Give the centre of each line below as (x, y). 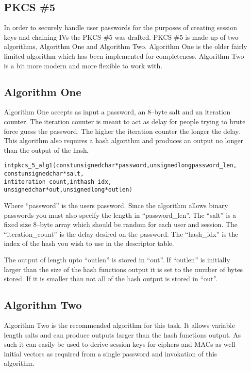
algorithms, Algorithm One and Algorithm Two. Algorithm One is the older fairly (125, 46)
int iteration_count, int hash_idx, (58, 182)
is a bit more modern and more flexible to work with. (83, 65)
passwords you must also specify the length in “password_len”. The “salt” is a (120, 215)
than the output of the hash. (46, 150)
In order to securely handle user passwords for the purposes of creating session (121, 27)
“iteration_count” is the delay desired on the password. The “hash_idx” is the (121, 234)
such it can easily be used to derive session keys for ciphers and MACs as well (120, 344)
